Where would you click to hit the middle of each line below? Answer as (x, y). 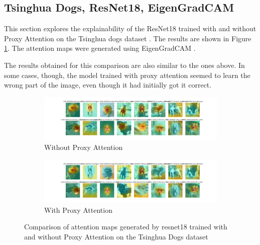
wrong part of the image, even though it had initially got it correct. (108, 85)
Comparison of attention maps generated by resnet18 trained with (126, 227)
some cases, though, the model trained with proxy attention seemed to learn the (127, 75)
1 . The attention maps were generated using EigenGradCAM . (100, 48)
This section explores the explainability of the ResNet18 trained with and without (130, 28)
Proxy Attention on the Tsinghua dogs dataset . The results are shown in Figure (128, 38)
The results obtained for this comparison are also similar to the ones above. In (124, 65)
